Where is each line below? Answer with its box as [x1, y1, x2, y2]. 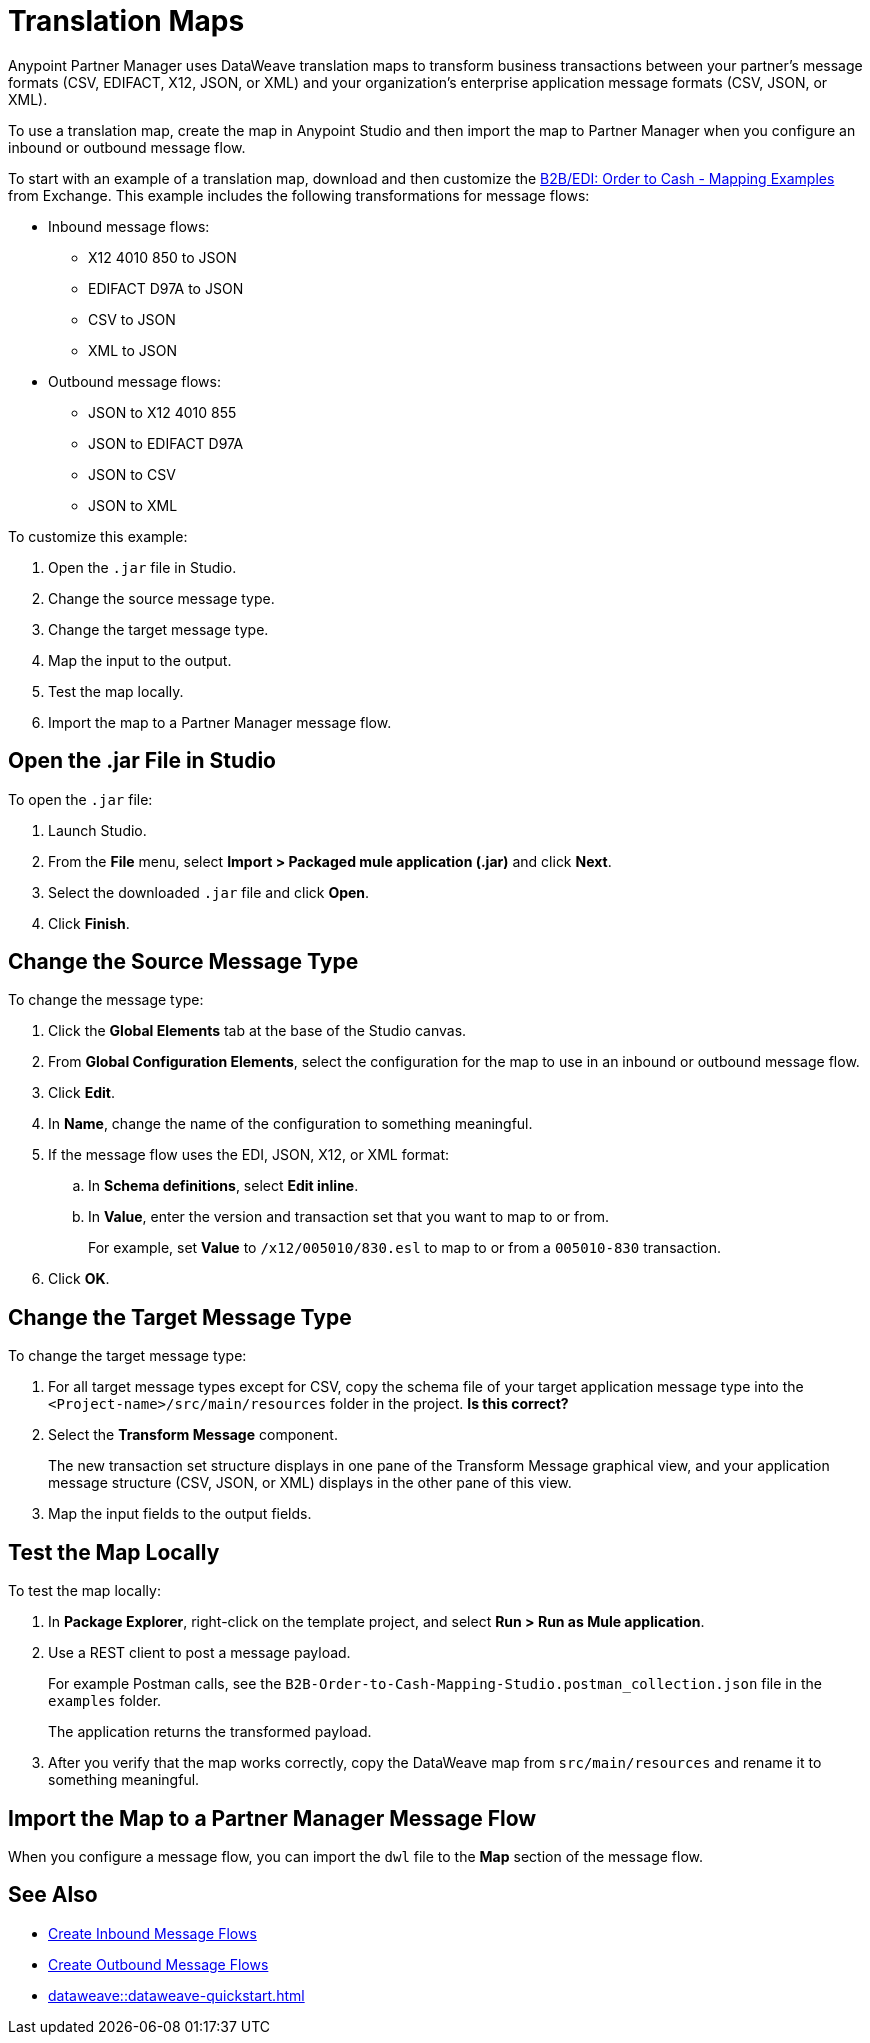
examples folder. [48, 1692, 162, 1710]
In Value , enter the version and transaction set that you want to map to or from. [88, 1208, 609, 1226]
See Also [8, 1882, 98, 1908]
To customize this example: [8, 527, 188, 545]
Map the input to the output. [48, 651, 232, 669]
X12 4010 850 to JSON [88, 248, 237, 266]
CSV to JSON [88, 310, 176, 328]
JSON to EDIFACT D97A [88, 434, 244, 452]
